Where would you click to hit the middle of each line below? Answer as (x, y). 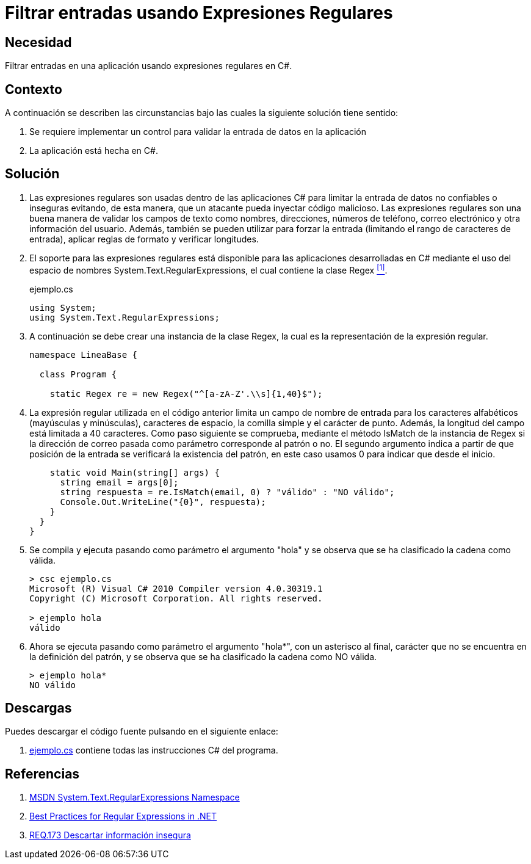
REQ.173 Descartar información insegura (110, 835)
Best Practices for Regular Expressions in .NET (123, 816)
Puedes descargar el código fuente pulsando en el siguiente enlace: (142, 731)
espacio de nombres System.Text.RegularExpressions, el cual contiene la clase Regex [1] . (208, 269)
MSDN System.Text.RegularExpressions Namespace (135, 797)
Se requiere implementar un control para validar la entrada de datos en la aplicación (198, 132)
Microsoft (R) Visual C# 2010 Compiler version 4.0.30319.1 (176, 588)
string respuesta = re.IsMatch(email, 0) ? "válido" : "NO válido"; (227, 492)
